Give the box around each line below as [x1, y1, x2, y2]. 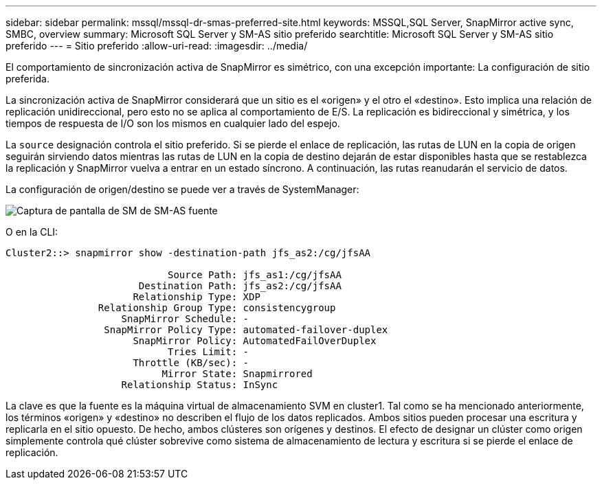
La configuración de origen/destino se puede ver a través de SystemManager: [5, 183, 359, 195]
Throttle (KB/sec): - [133, 357, 249, 368]
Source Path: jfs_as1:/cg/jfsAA [168, 269, 342, 280]
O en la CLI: [5, 226, 58, 238]
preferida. [5, 73, 49, 84]
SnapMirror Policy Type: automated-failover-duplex [104, 324, 388, 335]
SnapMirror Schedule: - [121, 313, 249, 324]
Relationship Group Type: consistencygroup [98, 302, 336, 313]
